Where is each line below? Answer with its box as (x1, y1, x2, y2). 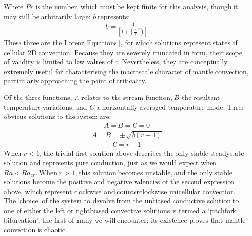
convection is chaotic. (4, 224, 67, 235)
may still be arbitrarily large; (4, 11, 91, 21)
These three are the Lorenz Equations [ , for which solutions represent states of (4, 38, 238, 48)
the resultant (181, 92, 220, 102)
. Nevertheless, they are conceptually (117, 57, 228, 67)
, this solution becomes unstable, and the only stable (75, 167, 232, 177)
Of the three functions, (4, 92, 72, 102)
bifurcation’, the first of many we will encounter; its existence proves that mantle (4, 215, 246, 225)
